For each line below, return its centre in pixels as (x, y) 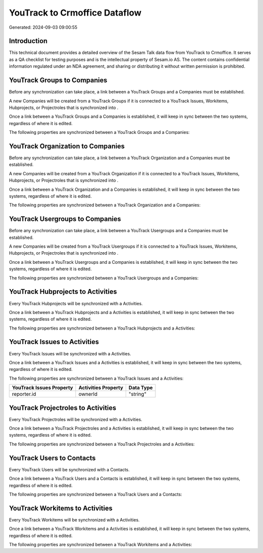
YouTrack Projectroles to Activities (63, 408)
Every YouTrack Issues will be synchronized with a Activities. (70, 353)
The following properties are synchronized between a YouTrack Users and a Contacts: (95, 494)
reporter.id (24, 394)
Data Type (141, 388)
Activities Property (101, 388)
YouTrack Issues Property (42, 388)
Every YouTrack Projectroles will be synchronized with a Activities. (75, 419)
